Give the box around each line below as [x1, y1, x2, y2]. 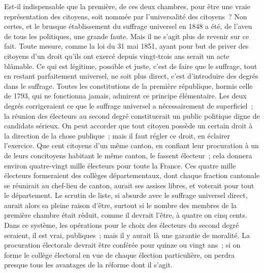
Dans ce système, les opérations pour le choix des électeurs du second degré [4, 220, 239, 230]
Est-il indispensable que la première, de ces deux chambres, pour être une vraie [4, 1, 250, 11]
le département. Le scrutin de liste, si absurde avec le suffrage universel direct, [4, 190, 248, 200]
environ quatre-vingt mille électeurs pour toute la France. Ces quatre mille [4, 160, 236, 170]
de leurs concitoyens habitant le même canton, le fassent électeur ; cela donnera [4, 150, 252, 160]
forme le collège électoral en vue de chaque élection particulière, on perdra [4, 249, 235, 260]
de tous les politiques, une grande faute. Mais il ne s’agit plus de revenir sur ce [4, 30, 249, 41]
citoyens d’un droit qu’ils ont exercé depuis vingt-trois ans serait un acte [4, 50, 229, 61]
